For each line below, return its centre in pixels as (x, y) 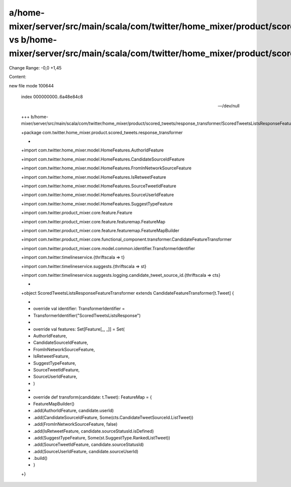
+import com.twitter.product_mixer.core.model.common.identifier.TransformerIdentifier (108, 248)
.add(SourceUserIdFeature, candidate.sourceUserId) (86, 451)
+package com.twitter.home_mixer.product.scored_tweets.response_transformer (102, 132)
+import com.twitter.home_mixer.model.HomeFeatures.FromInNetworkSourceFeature (106, 168)
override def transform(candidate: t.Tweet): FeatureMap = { (93, 397)
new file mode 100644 (32, 85)
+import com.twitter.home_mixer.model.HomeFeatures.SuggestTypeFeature (97, 203)
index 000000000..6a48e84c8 (52, 97)
